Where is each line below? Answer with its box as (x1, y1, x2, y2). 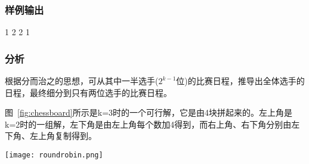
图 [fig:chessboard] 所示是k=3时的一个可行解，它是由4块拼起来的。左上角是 (5, 106, 293, 119)
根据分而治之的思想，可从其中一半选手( (5, 75, 159, 87)
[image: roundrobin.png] (5, 151, 103, 159)
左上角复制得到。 (29, 129, 97, 142)
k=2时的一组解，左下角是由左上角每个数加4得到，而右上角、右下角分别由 (5, 117, 292, 130)
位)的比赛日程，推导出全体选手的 (176, 75, 305, 87)
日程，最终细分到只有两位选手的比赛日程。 (5, 86, 172, 98)
